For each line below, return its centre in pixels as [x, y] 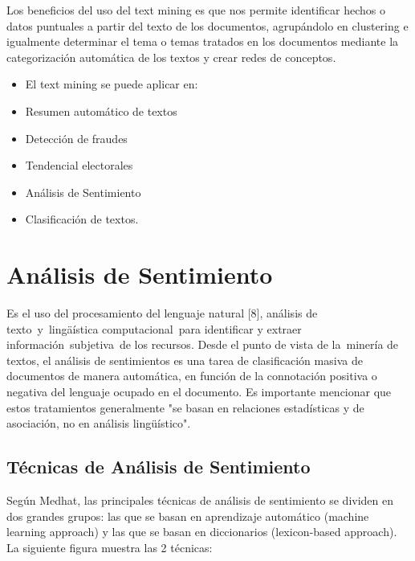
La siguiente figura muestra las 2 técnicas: [110, 547]
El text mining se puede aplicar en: [112, 84]
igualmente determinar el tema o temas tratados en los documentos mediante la [203, 41]
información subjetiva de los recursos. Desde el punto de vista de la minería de [203, 344]
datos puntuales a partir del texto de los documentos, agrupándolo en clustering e [207, 25]
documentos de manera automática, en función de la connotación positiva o [192, 376]
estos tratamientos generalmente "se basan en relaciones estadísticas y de [185, 407]
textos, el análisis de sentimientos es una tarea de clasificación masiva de [185, 360]
